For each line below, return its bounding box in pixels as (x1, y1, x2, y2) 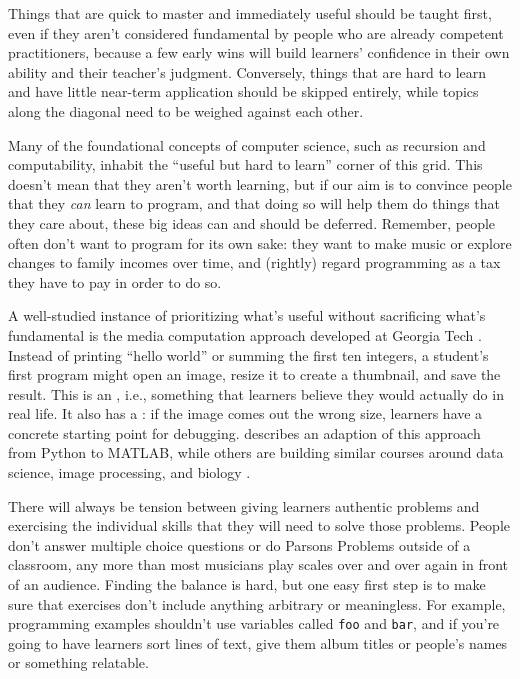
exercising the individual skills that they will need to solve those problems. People (8, 515, 511, 536)
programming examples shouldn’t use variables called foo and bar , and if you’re (8, 613, 500, 634)
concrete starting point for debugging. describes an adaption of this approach (8, 422, 481, 443)
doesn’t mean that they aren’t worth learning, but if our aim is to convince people (8, 173, 512, 194)
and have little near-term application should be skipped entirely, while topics (8, 81, 479, 102)
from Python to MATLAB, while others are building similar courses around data (8, 442, 504, 463)
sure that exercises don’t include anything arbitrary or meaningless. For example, (8, 593, 506, 614)
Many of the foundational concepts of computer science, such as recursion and (8, 134, 486, 155)
